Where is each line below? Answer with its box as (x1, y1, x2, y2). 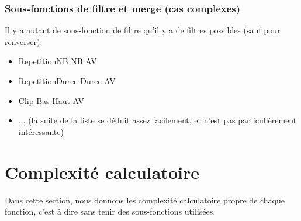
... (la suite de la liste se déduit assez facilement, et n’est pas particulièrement (18, 114, 297, 126)
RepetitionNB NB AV (18, 55, 97, 67)
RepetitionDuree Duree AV (18, 75, 116, 87)
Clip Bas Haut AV (18, 94, 85, 106)
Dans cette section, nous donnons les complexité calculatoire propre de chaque (5, 194, 285, 206)
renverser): (5, 35, 43, 47)
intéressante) (18, 125, 64, 137)
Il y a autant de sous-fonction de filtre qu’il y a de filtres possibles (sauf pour (5, 24, 281, 36)
